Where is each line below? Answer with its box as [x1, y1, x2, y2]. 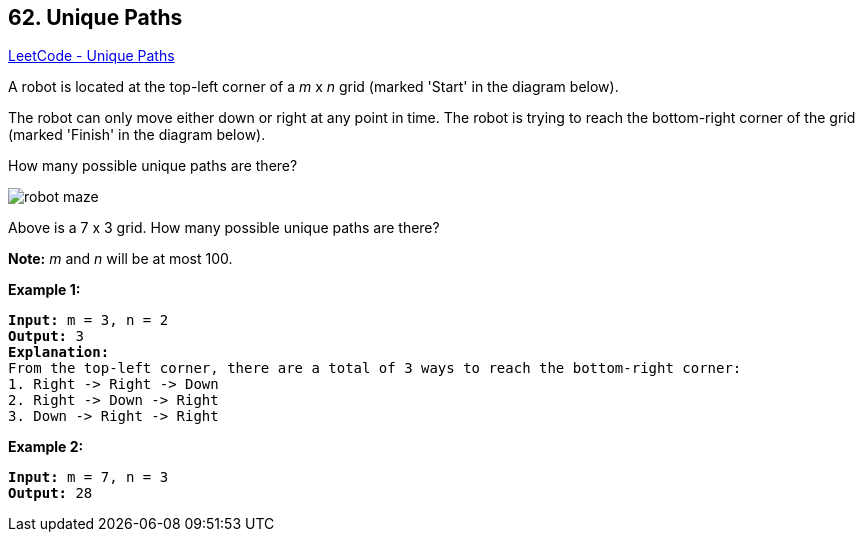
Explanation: [8, 344, 110, 361]
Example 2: [8, 438, 84, 456]
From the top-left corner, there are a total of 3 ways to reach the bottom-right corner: [8, 360, 742, 377]
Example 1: [8, 281, 81, 299]
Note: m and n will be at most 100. [8, 250, 233, 268]
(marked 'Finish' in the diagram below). [8, 126, 266, 144]
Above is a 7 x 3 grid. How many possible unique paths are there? [8, 219, 440, 237]
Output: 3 [8, 328, 84, 345]
